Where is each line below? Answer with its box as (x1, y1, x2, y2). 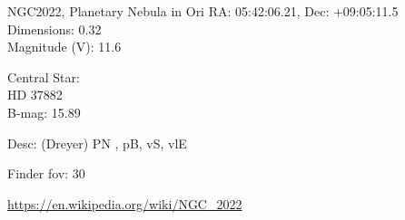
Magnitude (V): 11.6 (7, 37, 122, 56)
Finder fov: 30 (7, 164, 85, 183)
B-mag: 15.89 (7, 102, 81, 121)
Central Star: (7, 67, 80, 86)
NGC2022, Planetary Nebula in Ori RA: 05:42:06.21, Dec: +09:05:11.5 (7, 2, 399, 20)
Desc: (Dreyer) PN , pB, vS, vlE (7, 133, 187, 152)
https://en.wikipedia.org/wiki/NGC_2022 (7, 194, 242, 213)
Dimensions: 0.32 (7, 19, 102, 38)
